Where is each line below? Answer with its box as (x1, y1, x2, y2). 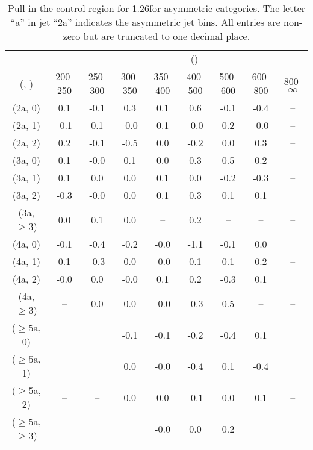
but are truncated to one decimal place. (83, 29, 250, 43)
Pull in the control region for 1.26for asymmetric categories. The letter (7, 1, 306, 15)
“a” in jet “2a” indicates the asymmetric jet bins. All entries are (10, 15, 280, 29)
